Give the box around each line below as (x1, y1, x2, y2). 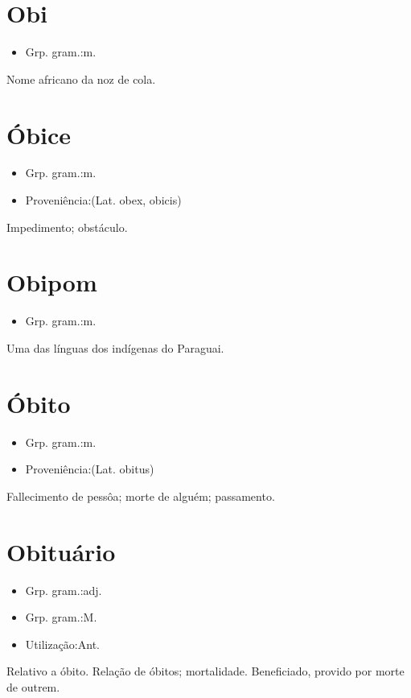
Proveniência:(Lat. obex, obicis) (25, 192, 182, 209)
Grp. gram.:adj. (25, 581, 102, 598)
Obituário (6, 535, 116, 568)
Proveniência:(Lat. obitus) (25, 461, 154, 477)
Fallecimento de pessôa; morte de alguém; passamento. (6, 487, 275, 504)
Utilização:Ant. (25, 635, 100, 652)
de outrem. (6, 678, 60, 695)
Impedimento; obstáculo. (6, 218, 128, 235)
